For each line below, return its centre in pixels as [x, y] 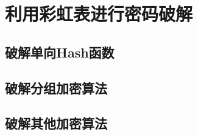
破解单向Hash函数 [60, 52]
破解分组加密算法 [56, 87]
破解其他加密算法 [56, 123]
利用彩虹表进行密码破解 [99, 14]
